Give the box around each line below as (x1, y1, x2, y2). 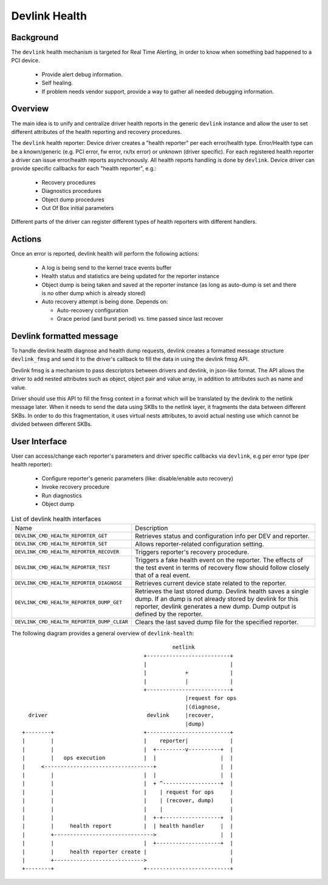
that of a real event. (134, 571, 191, 579)
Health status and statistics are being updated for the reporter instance (41, 273, 220, 280)
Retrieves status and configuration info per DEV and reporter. (134, 531, 310, 540)
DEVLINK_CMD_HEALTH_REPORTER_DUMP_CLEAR (15, 618, 129, 625)
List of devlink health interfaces (11, 514, 101, 523)
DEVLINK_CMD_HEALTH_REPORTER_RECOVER (15, 548, 120, 555)
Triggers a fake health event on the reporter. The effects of (134, 556, 303, 564)
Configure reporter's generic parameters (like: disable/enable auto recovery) (41, 475, 234, 482)
